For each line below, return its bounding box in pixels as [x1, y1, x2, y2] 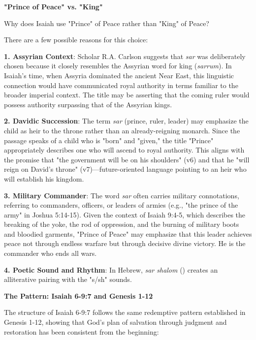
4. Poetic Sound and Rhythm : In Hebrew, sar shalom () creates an [4, 264, 218, 275]
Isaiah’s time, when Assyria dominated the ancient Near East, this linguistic [4, 70, 234, 80]
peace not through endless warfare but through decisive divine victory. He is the [4, 238, 246, 248]
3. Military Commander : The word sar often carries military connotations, [4, 190, 239, 200]
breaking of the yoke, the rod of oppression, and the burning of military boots [4, 219, 239, 229]
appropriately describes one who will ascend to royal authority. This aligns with [4, 145, 245, 155]
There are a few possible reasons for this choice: [4, 34, 148, 45]
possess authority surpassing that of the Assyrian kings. [4, 99, 172, 109]
